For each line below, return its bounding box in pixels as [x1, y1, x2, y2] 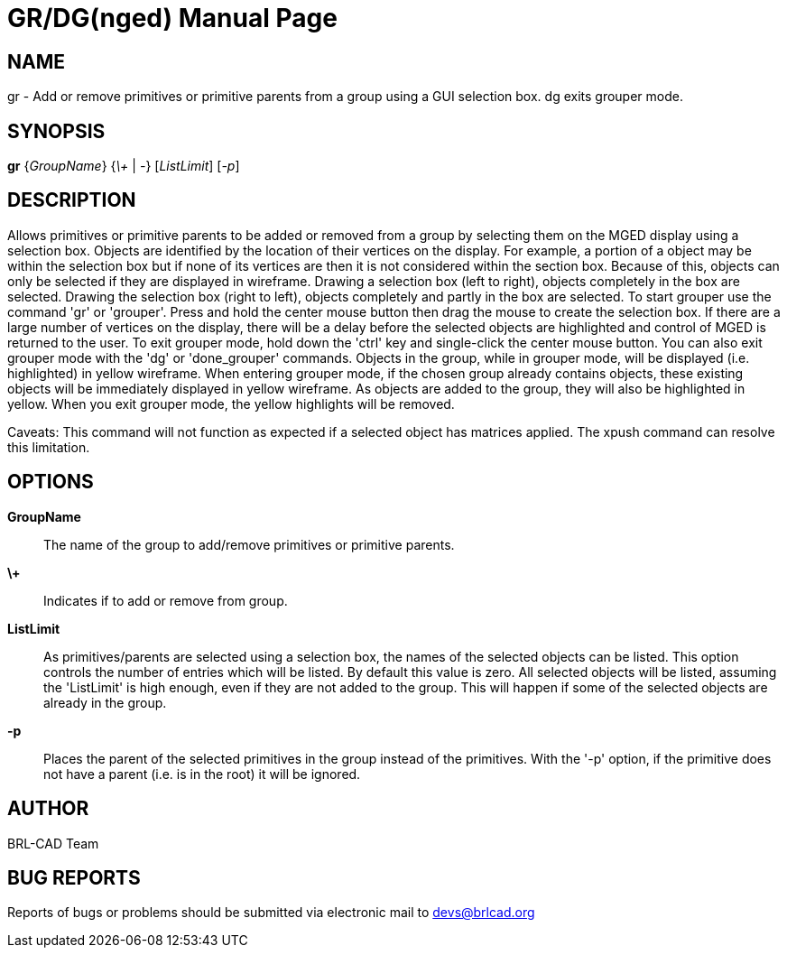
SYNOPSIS [7, 119, 106, 143]
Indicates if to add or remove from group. [43, 592, 288, 608]
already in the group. [43, 694, 167, 710]
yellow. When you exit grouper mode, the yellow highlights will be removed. [7, 395, 455, 412]
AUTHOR [7, 797, 89, 821]
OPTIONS [7, 470, 94, 494]
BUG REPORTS [7, 866, 141, 889]
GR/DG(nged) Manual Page [7, 3, 338, 33]
